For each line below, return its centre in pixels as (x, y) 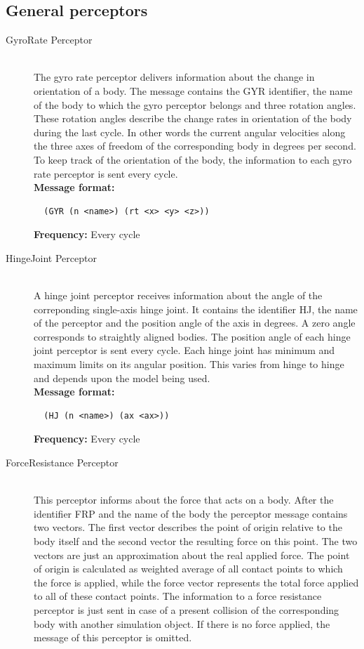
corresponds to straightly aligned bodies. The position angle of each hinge (192, 336)
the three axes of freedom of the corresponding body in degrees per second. (195, 146)
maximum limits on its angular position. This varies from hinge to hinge (189, 364)
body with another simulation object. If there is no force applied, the (182, 623)
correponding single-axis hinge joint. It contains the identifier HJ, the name (196, 309)
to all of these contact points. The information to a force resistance (178, 596)
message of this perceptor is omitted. (113, 637)
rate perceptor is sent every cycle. (106, 173)
